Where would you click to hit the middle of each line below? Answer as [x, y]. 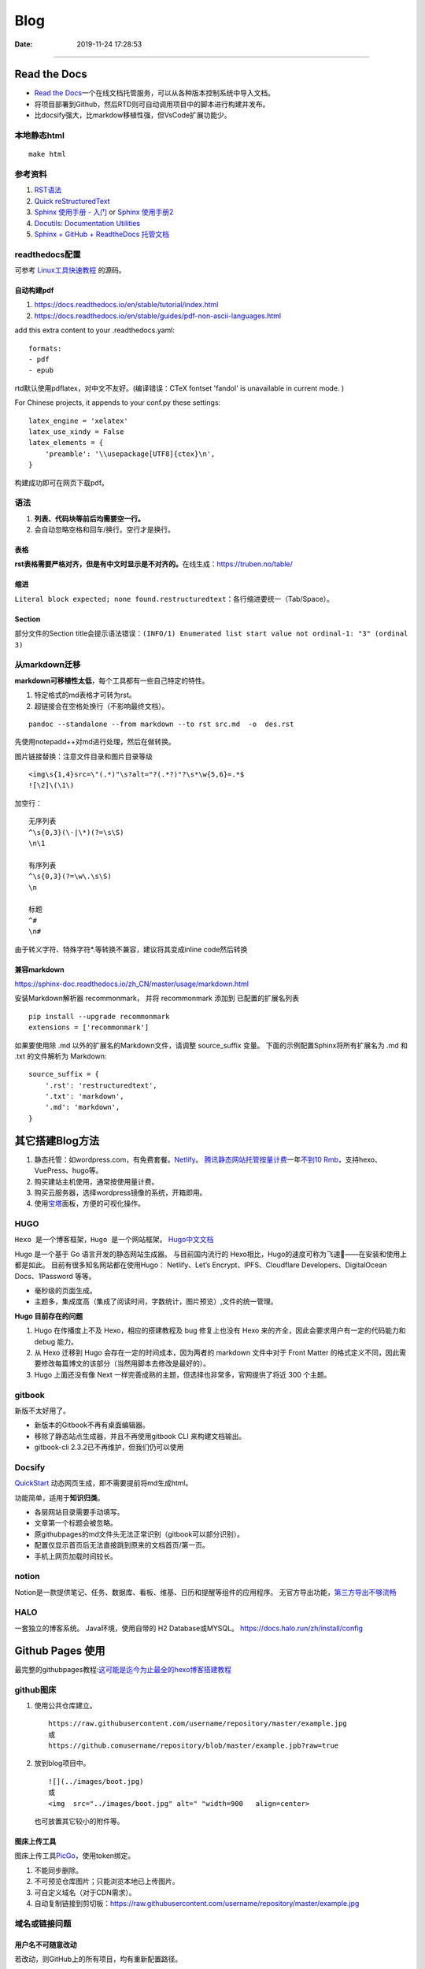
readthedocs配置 [48, 254]
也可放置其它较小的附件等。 [79, 1821]
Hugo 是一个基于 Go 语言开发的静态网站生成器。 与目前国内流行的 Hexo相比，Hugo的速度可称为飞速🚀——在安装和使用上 [211, 1254]
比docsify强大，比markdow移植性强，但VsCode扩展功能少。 [133, 115]
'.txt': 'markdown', [84, 1096]
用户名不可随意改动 [46, 1945]
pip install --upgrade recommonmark [99, 1016]
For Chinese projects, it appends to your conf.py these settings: [118, 402]
